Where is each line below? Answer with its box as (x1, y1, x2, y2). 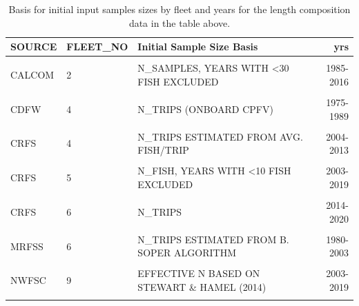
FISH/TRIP (137, 143, 189, 157)
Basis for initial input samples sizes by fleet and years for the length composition (8, 2, 351, 16)
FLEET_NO (66, 39, 128, 54)
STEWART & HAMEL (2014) (137, 280, 266, 294)
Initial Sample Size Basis (137, 39, 258, 54)
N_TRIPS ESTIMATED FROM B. (137, 232, 289, 246)
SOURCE (10, 39, 57, 54)
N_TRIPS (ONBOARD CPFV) (137, 101, 273, 116)
